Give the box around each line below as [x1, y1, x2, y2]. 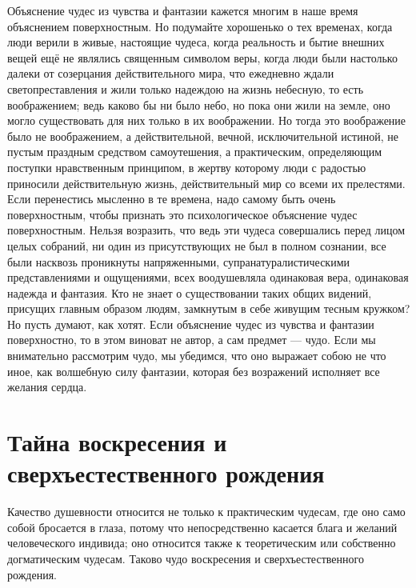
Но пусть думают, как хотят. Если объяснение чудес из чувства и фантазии [7, 315, 374, 332]
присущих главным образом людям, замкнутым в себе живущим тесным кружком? [7, 300, 410, 317]
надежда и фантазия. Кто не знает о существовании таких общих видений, [7, 284, 372, 301]
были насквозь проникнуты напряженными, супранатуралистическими [7, 253, 350, 270]
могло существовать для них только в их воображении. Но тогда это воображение [7, 112, 406, 129]
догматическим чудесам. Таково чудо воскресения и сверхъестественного [7, 550, 364, 566]
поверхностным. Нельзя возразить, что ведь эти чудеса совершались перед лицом [7, 222, 406, 238]
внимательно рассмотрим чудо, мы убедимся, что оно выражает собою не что [7, 347, 386, 364]
